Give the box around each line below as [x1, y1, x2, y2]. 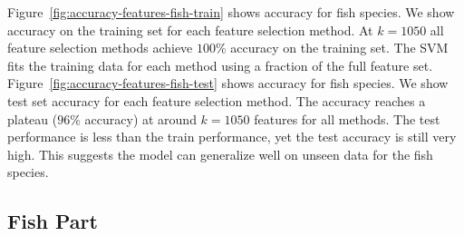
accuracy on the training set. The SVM [230, 38, 449, 57]
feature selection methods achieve [7, 38, 193, 57]
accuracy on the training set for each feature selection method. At [7, 20, 373, 39]
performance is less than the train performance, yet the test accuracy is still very [7, 127, 457, 146]
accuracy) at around [84, 109, 197, 128]
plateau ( [7, 109, 58, 128]
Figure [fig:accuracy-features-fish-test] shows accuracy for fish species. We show [7, 74, 449, 93]
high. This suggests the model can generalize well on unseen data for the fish [7, 144, 433, 163]
